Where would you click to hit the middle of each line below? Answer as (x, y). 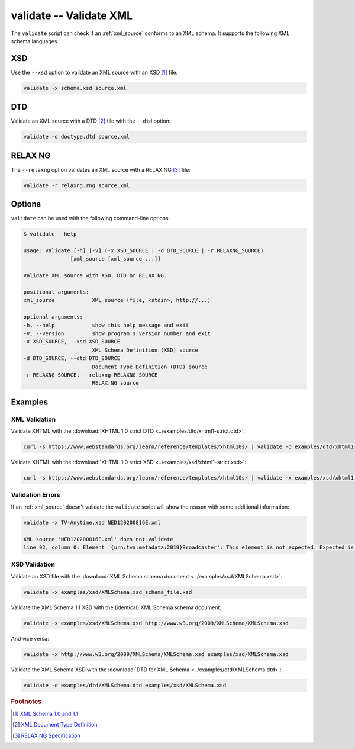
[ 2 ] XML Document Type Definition (55, 725)
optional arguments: (53, 317)
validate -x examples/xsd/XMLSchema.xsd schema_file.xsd (108, 592)
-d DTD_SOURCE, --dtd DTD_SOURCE (72, 359)
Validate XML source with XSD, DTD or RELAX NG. (95, 276)
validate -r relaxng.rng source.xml (77, 185)
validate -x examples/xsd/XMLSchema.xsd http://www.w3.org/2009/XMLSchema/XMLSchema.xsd (156, 623)
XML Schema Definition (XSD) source (145, 350)
